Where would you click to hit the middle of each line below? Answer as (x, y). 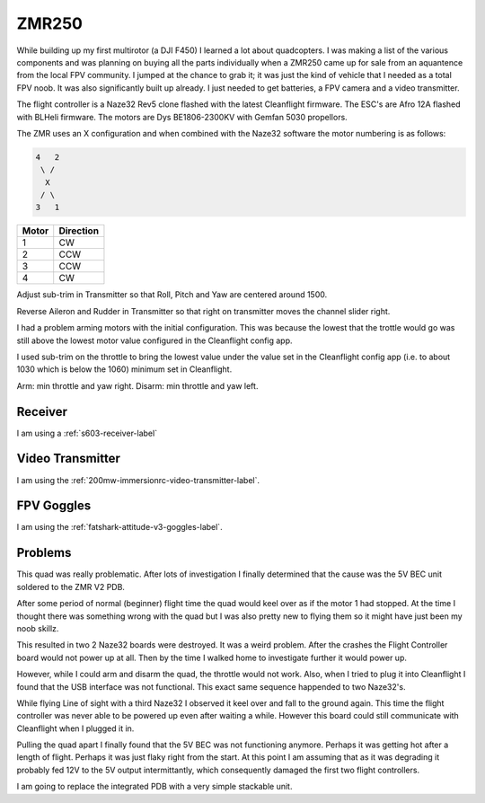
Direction (79, 231)
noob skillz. (38, 628)
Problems (44, 553)
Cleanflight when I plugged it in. (75, 728)
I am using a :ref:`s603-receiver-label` (87, 433)
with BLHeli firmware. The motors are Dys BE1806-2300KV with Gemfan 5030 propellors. (182, 117)
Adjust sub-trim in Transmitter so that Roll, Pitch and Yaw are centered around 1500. (172, 295)
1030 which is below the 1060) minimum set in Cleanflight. (124, 369)
